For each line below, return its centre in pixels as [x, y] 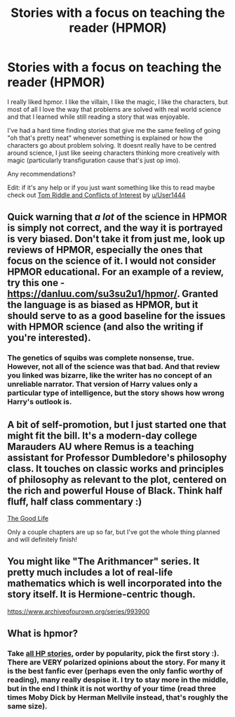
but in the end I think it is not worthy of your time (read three [112, 689]
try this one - [36, 283]
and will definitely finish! [42, 540]
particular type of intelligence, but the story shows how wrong [116, 393]
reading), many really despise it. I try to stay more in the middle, [118, 680]
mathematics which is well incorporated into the [115, 584]
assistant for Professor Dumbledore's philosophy [117, 457]
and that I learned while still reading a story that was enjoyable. [99, 117]
